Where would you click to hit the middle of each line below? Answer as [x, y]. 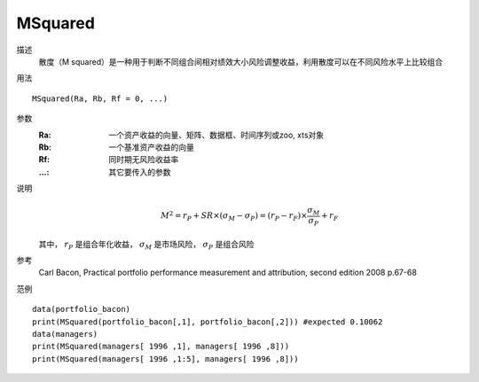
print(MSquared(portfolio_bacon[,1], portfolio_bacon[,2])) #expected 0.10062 [208, 322]
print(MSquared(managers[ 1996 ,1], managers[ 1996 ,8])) [161, 347]
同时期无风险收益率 [144, 160]
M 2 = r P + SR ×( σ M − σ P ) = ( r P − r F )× [234, 216]
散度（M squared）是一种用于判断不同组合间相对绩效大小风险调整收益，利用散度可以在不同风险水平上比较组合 [241, 61]
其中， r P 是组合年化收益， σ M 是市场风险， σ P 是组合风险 [146, 245]
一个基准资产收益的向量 [151, 147]
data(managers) [65, 334]
